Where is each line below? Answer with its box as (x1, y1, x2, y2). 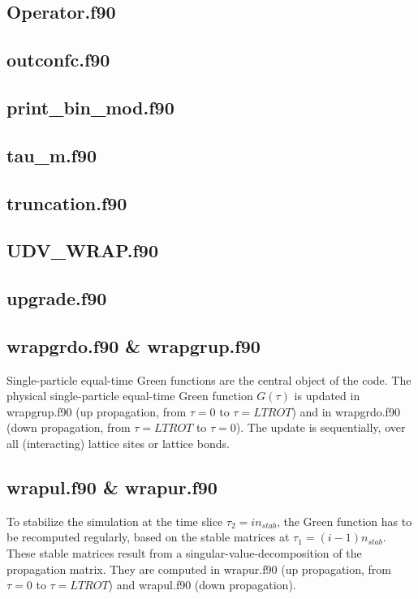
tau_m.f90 (6, 142, 97, 167)
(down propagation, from (6, 419, 131, 436)
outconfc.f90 (6, 47, 110, 72)
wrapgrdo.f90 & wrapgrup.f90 (6, 333, 261, 358)
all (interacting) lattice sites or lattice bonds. (6, 435, 230, 452)
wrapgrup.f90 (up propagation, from (6, 403, 187, 420)
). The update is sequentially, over (235, 419, 406, 436)
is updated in (294, 387, 360, 404)
